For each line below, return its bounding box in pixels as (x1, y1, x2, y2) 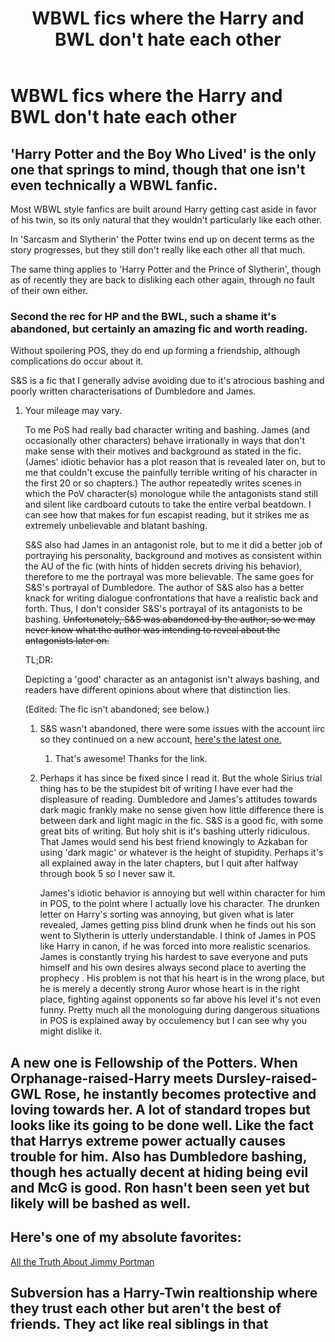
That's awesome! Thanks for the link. (54, 753, 208, 765)
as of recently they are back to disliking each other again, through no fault (10, 274, 315, 286)
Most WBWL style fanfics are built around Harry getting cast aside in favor (10, 203, 317, 215)
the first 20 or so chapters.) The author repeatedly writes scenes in (24, 477, 302, 489)
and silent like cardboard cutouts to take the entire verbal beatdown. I (24, 498, 312, 511)
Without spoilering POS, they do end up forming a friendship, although (10, 345, 301, 357)
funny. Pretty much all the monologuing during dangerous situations (39, 1004, 320, 1016)
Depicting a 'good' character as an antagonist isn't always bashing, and (24, 673, 320, 686)
